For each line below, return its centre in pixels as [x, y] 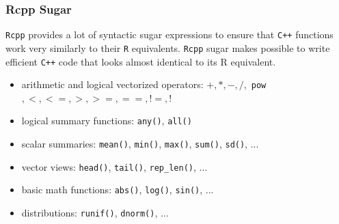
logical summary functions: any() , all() [107, 121]
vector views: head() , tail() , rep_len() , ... [114, 166]
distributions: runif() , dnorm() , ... [95, 213]
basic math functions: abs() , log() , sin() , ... [118, 190]
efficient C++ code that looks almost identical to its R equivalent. [141, 61]
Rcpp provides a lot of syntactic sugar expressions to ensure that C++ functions [169, 34]
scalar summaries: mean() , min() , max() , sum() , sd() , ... [140, 144]
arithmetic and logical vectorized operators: [112, 84]
